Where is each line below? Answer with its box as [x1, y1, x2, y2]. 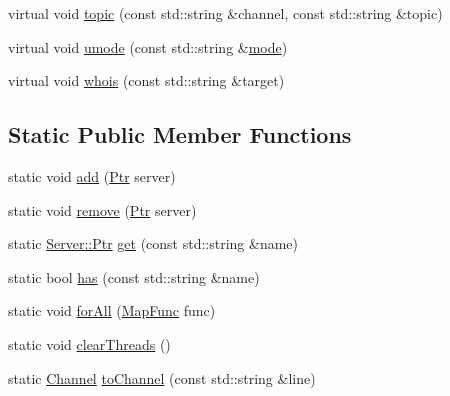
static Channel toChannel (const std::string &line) [8, 367, 316, 388]
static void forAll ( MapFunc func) [8, 300, 216, 321]
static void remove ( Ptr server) [8, 199, 197, 220]
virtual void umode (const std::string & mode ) [8, 36, 288, 57]
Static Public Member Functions [8, 119, 352, 150]
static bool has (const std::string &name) [8, 266, 260, 287]
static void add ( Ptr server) [8, 165, 176, 186]
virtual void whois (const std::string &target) [8, 70, 285, 91]
